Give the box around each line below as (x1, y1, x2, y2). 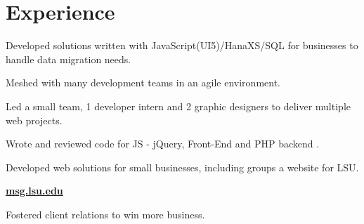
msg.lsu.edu (6, 183, 63, 198)
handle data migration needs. (6, 51, 131, 66)
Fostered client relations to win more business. (6, 206, 205, 221)
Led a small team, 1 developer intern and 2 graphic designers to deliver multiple (6, 98, 351, 113)
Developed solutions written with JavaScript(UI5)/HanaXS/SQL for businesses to (6, 38, 358, 53)
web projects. (6, 112, 63, 127)
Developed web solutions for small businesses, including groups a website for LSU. (6, 159, 359, 174)
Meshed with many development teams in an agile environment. (6, 75, 281, 90)
